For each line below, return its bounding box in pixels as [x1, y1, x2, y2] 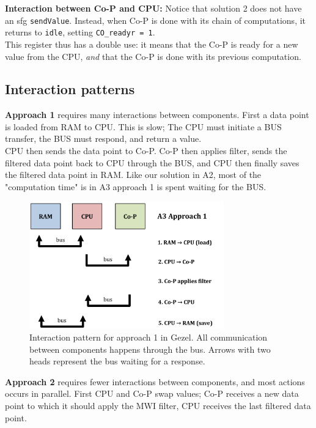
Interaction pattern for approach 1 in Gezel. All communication [29, 331, 268, 344]
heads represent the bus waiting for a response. [29, 355, 205, 367]
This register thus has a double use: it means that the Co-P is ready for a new [5, 37, 298, 50]
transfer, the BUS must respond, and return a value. [5, 132, 202, 145]
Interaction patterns [5, 79, 135, 98]
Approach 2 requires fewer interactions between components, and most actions [5, 375, 305, 388]
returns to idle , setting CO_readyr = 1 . [5, 26, 155, 39]
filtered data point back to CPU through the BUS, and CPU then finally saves [5, 156, 299, 169]
